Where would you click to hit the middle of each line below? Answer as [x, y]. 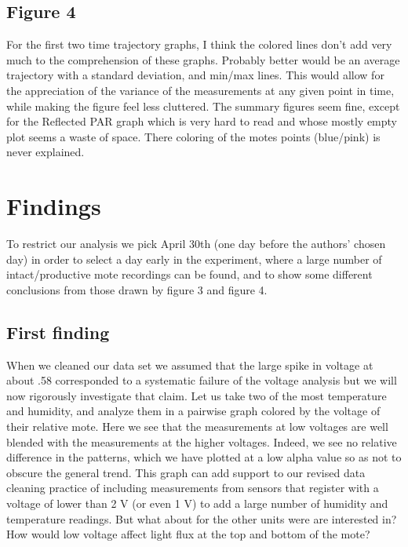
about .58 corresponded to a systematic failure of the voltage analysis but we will [202, 380]
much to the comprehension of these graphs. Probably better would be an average [203, 59]
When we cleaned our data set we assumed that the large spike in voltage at [190, 365]
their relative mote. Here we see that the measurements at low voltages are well [197, 427]
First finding [58, 332]
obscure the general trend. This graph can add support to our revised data [186, 472]
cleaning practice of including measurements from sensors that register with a [193, 488]
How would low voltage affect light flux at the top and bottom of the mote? [188, 534]
